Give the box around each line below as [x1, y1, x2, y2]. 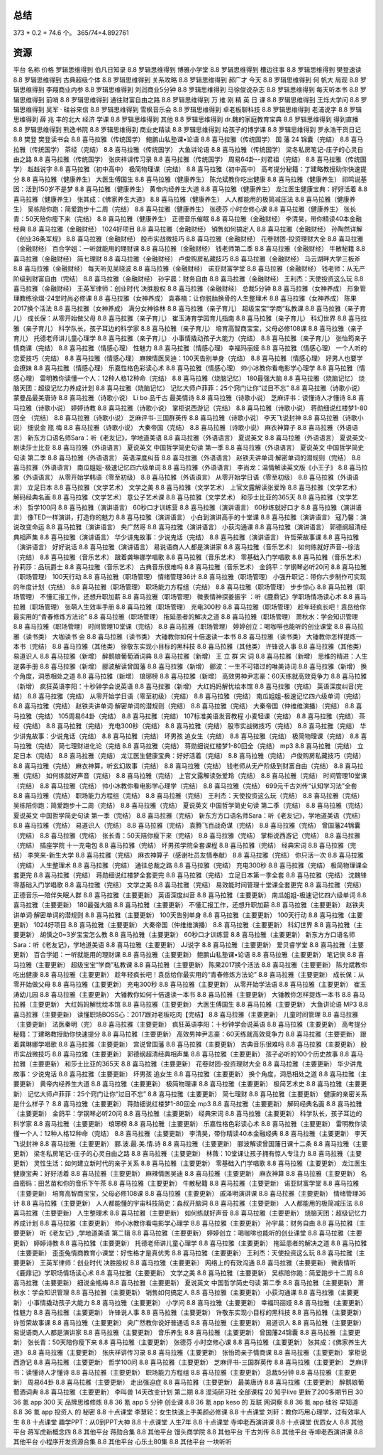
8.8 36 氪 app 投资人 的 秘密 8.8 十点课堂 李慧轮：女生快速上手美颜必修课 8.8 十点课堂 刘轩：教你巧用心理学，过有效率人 [13, 1407, 367, 1417]
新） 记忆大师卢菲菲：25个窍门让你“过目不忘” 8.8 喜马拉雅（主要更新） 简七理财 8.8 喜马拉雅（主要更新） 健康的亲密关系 [13, 1089, 368, 1098]
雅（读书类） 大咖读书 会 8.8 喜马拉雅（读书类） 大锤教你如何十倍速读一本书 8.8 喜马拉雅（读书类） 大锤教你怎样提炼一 [13, 632, 362, 641]
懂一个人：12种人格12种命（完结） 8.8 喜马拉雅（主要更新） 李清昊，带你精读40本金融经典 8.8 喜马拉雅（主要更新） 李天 [13, 1130, 367, 1138]
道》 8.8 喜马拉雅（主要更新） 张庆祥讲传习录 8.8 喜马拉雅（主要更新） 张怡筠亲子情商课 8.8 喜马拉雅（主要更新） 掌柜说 [13, 1348, 367, 1356]
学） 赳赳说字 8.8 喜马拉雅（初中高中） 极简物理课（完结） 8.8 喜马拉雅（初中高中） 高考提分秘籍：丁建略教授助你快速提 [13, 165, 367, 173]
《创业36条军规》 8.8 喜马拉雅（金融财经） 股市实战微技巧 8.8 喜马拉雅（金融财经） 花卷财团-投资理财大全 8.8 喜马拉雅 [13, 234, 364, 243]
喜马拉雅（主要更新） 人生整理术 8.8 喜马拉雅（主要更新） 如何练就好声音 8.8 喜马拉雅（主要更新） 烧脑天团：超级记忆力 [13, 1208, 367, 1218]
